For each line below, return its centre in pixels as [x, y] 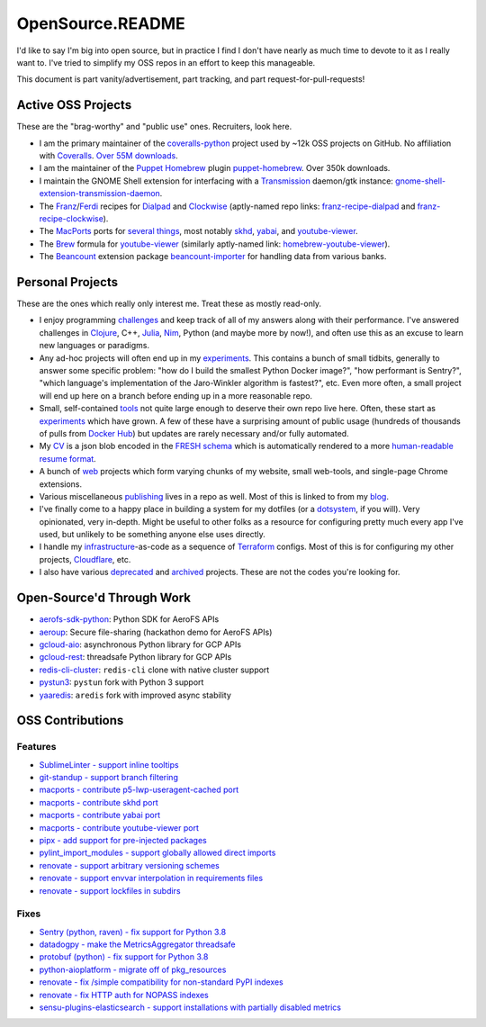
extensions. [61, 484]
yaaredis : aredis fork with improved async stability [135, 695]
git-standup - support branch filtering [109, 778]
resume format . [67, 458]
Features [36, 747]
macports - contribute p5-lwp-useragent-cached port [139, 790]
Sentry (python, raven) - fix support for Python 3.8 [133, 932]
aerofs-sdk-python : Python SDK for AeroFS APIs [129, 619]
